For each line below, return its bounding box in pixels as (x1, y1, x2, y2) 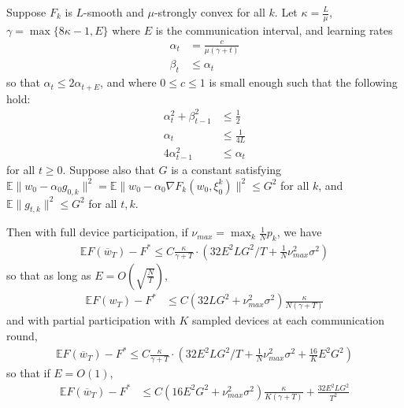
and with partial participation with (6, 312, 176, 328)
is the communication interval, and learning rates (155, 21, 393, 38)
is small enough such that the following (209, 74, 398, 91)
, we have (276, 224, 322, 240)
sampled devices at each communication (192, 312, 384, 328)
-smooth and (83, 4, 144, 20)
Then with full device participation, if (6, 224, 188, 240)
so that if (6, 365, 50, 381)
